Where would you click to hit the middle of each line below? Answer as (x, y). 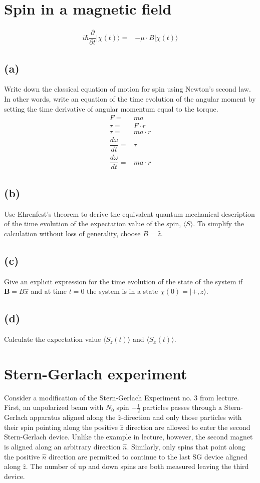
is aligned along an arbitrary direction (62, 446)
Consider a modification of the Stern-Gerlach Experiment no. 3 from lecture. (122, 397)
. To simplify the (218, 223)
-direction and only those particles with (181, 417)
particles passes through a (182, 407)
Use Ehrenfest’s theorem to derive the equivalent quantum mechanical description (129, 213)
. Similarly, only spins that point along (186, 446)
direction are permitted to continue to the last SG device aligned (148, 456)
